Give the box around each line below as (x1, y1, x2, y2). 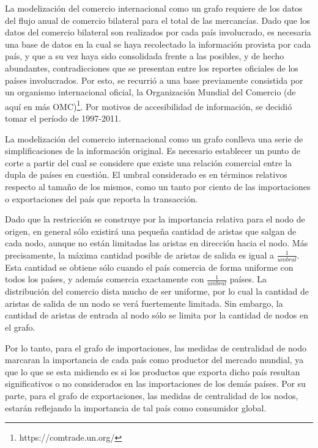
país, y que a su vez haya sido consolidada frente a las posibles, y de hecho (5, 50, 284, 62)
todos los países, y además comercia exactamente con (5, 273, 204, 285)
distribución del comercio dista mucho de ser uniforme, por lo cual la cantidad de (5, 285, 309, 298)
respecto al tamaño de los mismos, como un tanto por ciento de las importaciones (5, 180, 311, 193)
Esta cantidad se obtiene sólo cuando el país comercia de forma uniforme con (5, 260, 294, 273)
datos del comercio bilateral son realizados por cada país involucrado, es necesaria (5, 26, 311, 39)
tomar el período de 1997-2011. (5, 112, 121, 124)
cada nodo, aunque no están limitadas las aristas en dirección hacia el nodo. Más (5, 237, 308, 249)
